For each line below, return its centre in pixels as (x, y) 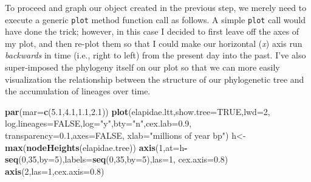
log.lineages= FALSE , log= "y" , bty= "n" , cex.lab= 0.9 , (98, 123)
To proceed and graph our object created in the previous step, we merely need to (156, 7)
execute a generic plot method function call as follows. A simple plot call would (155, 19)
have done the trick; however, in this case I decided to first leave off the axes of (152, 31)
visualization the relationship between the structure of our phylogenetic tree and (155, 79)
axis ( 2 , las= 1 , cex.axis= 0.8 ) (55, 171)
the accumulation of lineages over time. (78, 91)
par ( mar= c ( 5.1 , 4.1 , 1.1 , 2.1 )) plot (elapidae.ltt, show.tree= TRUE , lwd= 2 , (138, 111)
